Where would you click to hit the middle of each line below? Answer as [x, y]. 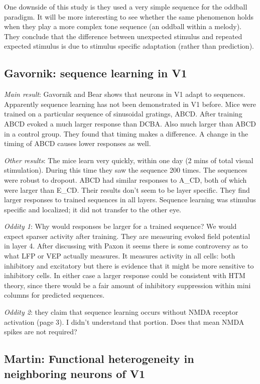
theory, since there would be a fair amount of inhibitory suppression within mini [127, 285]
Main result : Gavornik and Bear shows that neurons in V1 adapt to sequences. [125, 94]
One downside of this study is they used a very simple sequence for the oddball [126, 7]
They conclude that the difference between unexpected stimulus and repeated [123, 36]
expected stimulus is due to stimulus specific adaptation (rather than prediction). [129, 46]
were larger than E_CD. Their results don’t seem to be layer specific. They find [127, 189]
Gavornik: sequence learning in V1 [96, 73]
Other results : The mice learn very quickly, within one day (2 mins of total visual [129, 160]
